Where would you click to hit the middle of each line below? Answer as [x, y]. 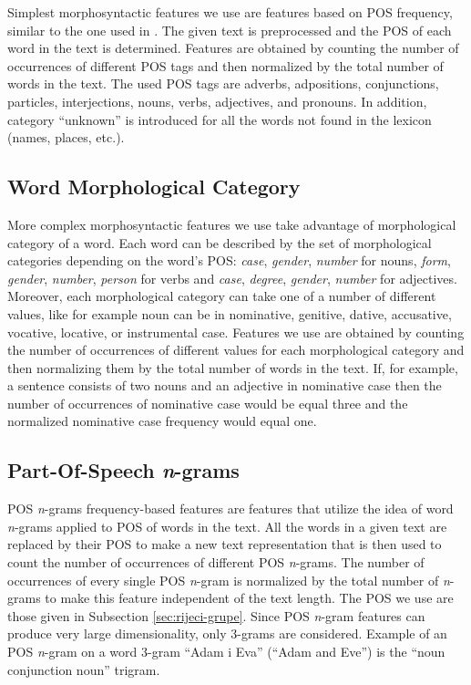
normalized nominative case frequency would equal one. [162, 421]
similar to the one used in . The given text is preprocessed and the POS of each [230, 30]
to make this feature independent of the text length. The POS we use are [249, 598]
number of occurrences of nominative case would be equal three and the [208, 403]
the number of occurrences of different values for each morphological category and [236, 350]
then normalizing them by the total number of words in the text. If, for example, [233, 367]
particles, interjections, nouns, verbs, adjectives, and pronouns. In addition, [217, 101]
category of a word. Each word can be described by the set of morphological [220, 242]
